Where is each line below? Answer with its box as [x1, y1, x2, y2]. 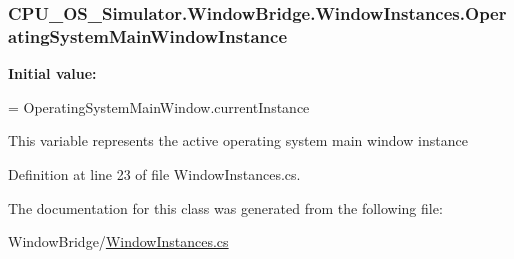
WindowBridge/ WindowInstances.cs [8, 231, 229, 252]
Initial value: [8, 63, 97, 84]
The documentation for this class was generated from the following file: [8, 197, 443, 218]
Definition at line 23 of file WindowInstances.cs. [8, 163, 301, 184]
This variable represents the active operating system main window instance [8, 130, 468, 151]
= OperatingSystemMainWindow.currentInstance [8, 96, 310, 117]
